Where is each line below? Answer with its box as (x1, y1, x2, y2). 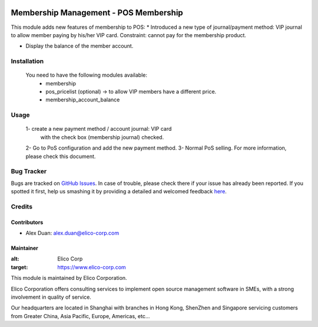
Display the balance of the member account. (25, 42, 134, 49)
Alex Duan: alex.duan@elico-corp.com (25, 230, 120, 237)
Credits (11, 202, 32, 210)
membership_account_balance (45, 96, 120, 103)
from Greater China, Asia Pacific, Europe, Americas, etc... (11, 312, 150, 319)
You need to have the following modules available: (25, 71, 147, 79)
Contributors (11, 219, 44, 226)
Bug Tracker (11, 167, 47, 176)
